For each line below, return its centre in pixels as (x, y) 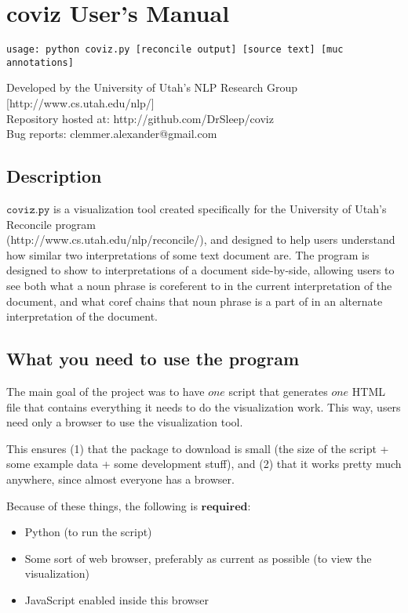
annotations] (40, 62)
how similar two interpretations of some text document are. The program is (188, 254)
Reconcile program (51, 224)
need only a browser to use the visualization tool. (125, 422)
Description (54, 176)
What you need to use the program (153, 359)
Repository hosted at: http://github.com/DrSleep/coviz (140, 118)
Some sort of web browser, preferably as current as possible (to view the (198, 558)
